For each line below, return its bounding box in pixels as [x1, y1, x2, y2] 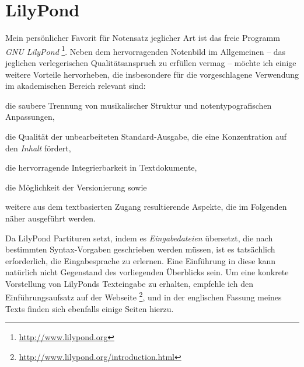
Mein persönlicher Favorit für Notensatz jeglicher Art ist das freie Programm [5, 32, 280, 44]
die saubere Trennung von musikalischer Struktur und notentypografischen [5, 99, 272, 111]
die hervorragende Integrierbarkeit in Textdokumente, [5, 161, 197, 174]
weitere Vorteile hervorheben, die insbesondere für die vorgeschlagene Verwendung [5, 68, 299, 80]
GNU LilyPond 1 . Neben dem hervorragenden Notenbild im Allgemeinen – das [5, 43, 286, 57]
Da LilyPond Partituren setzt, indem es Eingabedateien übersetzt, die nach [5, 231, 273, 244]
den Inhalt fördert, [5, 141, 71, 154]
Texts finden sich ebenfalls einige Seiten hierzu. [5, 302, 174, 314]
